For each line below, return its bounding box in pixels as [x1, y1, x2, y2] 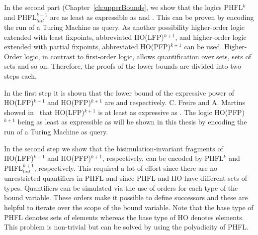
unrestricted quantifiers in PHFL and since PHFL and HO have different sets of [4, 173, 247, 183]
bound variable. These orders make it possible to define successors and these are [4, 192, 248, 203]
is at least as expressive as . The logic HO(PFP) [98, 107, 245, 117]
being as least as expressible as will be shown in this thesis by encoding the [17, 117, 247, 127]
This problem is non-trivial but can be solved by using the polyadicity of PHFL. [4, 222, 249, 232]
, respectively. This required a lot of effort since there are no [34, 162, 218, 173]
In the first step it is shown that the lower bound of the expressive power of [4, 87, 234, 98]
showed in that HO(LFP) [4, 107, 85, 117]
